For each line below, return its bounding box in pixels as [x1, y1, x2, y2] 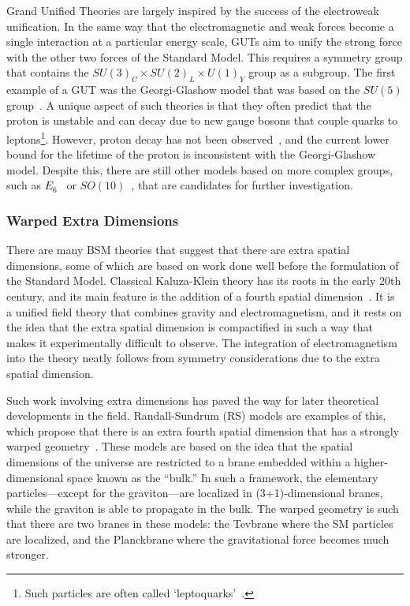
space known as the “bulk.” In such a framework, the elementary [67, 469, 378, 485]
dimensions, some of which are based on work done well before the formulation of [6, 256, 399, 273]
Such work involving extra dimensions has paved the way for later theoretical [6, 391, 379, 408]
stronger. [6, 546, 49, 563]
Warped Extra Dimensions [6, 210, 179, 230]
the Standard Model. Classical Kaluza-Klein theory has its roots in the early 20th [6, 272, 401, 289]
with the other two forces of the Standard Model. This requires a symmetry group [6, 48, 403, 65]
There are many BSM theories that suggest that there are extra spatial [6, 241, 350, 258]
